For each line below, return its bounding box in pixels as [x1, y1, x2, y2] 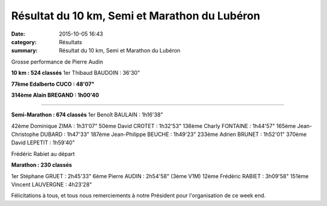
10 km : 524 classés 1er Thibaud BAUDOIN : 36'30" [11, 69, 140, 77]
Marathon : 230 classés [11, 161, 72, 169]
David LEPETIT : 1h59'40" [11, 139, 75, 146]
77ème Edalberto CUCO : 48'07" [11, 80, 95, 88]
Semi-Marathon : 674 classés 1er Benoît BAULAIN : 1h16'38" [11, 111, 163, 118]
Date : [11, 30, 25, 37]
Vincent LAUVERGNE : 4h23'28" [11, 181, 92, 188]
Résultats [59, 38, 82, 45]
